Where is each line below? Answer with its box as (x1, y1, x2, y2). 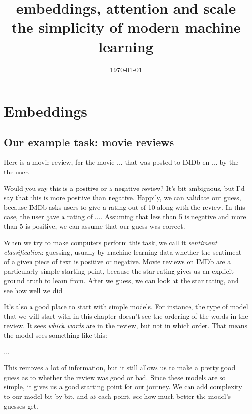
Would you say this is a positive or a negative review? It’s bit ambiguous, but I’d (4, 183, 245, 193)
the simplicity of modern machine (11, 17, 241, 37)
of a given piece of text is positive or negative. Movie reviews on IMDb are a (4, 256, 231, 266)
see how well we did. (4, 285, 64, 295)
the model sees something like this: (4, 329, 107, 340)
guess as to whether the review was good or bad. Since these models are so (4, 372, 226, 382)
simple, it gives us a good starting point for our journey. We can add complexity (4, 381, 242, 392)
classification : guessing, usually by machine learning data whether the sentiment (4, 247, 242, 257)
